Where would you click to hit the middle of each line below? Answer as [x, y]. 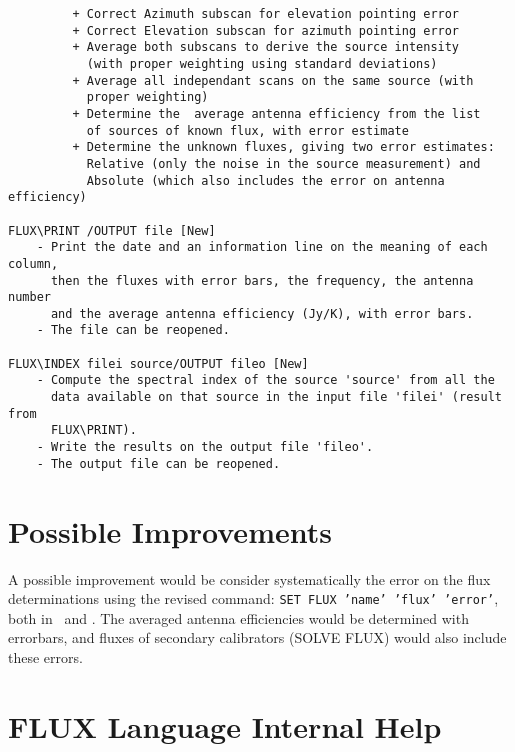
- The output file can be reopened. [158, 463]
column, [33, 263]
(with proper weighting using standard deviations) [262, 63]
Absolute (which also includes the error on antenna [265, 180]
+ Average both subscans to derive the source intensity [266, 47]
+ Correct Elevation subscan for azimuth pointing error [266, 30]
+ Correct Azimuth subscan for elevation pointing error [266, 14]
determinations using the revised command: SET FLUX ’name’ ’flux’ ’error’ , [253, 598]
